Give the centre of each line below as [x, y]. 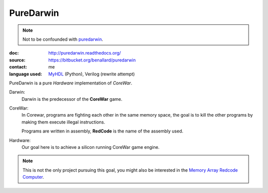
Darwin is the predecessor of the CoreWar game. [72, 99]
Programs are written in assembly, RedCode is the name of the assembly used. [102, 131]
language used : [26, 74]
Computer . [33, 177]
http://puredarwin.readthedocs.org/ [85, 53]
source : [17, 60]
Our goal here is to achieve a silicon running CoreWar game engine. [91, 147]
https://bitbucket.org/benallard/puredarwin [92, 60]
